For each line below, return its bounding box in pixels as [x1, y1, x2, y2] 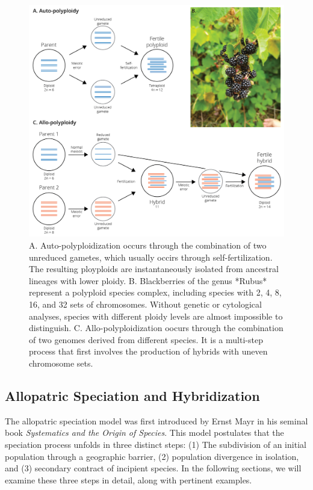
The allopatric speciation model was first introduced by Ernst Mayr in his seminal [5, 414, 308, 427]
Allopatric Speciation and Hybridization [5, 386, 260, 405]
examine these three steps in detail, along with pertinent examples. [5, 473, 252, 486]
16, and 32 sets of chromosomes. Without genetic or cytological [29, 298, 262, 311]
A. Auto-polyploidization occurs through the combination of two [29, 239, 267, 252]
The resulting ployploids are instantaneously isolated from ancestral [29, 262, 279, 275]
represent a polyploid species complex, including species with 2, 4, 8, [29, 286, 282, 299]
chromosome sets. [29, 357, 93, 370]
